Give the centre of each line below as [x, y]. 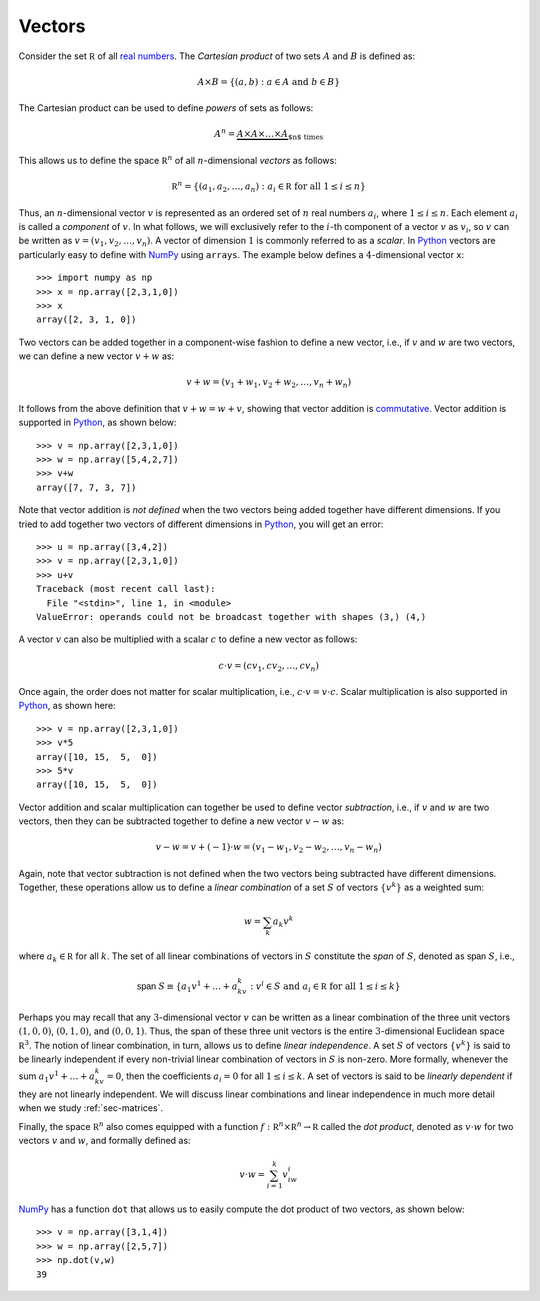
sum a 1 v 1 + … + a [56, 1076]
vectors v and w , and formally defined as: [104, 1141]
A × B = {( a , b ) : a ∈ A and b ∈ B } [268, 81]
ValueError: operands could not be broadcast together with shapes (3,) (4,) [231, 616]
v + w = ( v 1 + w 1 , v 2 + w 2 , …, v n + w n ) [269, 383]
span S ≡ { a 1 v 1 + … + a [187, 986]
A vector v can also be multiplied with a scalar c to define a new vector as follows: [188, 639]
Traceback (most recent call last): [126, 589]
